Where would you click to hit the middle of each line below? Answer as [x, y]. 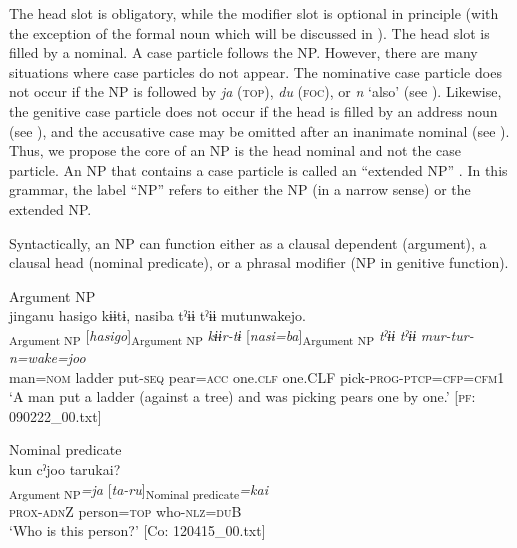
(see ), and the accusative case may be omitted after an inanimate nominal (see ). [259, 130]
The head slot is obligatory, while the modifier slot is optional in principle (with [254, 13]
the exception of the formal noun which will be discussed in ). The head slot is [249, 32]
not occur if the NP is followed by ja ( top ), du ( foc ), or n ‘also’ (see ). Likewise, [255, 91]
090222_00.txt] [55, 415]
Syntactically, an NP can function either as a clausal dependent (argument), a [248, 242]
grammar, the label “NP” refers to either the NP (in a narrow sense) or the [240, 189]
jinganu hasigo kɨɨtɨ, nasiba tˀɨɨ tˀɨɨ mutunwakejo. [157, 315]
